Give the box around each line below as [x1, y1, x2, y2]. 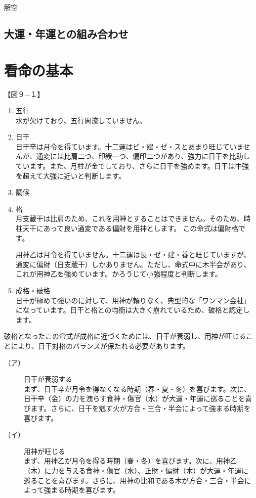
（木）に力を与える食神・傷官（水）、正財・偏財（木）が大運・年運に [24, 465, 249, 475]
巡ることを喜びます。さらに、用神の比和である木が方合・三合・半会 [24, 475, 245, 485]
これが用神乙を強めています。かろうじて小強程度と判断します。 [15, 269, 222, 279]
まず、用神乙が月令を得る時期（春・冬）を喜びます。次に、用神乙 [24, 455, 237, 466]
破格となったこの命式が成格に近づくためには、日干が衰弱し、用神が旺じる [4, 331, 246, 341]
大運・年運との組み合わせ [4, 26, 128, 41]
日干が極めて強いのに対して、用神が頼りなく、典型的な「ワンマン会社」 [15, 295, 251, 305]
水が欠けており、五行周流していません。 [15, 115, 146, 125]
